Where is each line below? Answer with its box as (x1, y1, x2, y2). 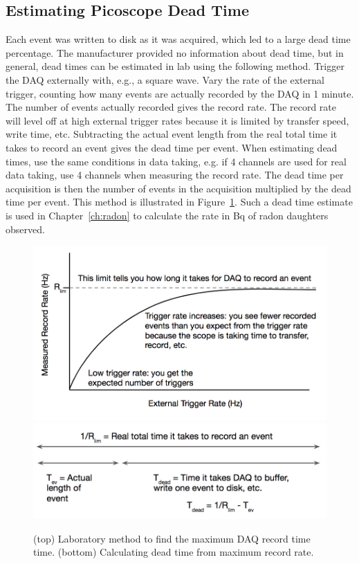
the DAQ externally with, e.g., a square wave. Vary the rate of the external (6, 72, 324, 87)
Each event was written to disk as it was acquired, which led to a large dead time (6, 32, 351, 46)
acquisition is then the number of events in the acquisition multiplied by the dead (6, 181, 351, 195)
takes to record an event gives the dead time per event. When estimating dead (6, 140, 338, 154)
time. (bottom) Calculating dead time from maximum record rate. (33, 545, 314, 559)
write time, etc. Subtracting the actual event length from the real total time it (6, 127, 338, 141)
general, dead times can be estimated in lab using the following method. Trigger (6, 59, 344, 73)
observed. (6, 221, 45, 236)
